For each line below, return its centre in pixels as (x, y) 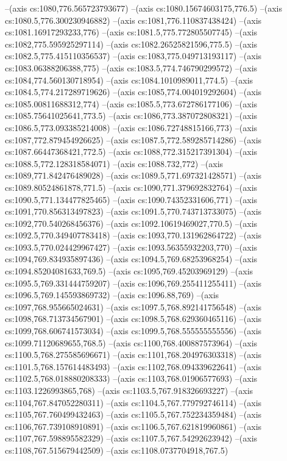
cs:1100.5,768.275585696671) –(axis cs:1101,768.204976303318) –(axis (133, 355)
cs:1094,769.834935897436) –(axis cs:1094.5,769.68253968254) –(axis (131, 259)
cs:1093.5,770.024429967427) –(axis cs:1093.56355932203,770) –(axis (131, 247)
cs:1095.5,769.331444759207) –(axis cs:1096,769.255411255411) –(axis (133, 283)
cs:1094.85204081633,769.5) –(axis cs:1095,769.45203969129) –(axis (129, 271)
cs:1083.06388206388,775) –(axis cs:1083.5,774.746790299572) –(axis (131, 67)
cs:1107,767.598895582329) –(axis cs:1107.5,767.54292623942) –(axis (131, 438)
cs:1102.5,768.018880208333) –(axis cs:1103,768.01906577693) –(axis (131, 378)
